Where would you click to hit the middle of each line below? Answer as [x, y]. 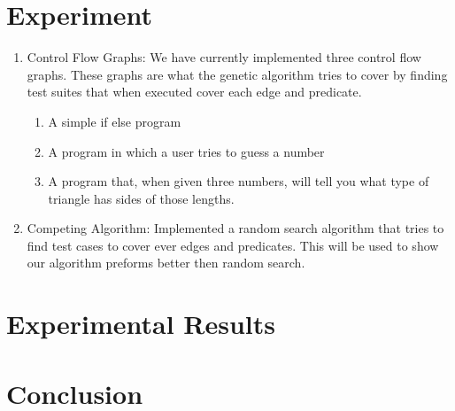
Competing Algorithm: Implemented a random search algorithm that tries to [235, 228]
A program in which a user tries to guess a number [186, 151]
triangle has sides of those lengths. [141, 198]
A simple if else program [115, 121]
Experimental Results [141, 324]
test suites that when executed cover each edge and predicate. [194, 92]
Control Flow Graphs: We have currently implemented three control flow [224, 57]
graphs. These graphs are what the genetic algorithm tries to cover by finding [237, 74]
